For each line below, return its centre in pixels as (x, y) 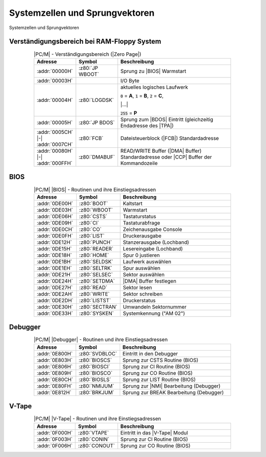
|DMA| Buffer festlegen (150, 281)
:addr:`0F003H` (55, 439)
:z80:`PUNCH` (96, 242)
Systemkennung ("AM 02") (154, 313)
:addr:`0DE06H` (55, 216)
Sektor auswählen (144, 274)
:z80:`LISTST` (95, 300)
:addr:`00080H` (55, 151)
